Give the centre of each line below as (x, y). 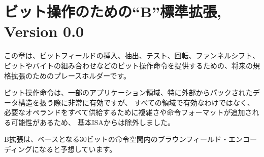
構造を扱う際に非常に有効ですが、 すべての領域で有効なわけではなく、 (136, 102)
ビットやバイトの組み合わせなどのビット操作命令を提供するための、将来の (128, 65)
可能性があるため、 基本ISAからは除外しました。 (93, 122)
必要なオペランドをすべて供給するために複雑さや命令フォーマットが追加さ (128, 112)
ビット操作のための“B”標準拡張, (113, 11)
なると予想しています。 (78, 149)
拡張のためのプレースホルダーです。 (71, 75)
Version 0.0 (44, 31)
